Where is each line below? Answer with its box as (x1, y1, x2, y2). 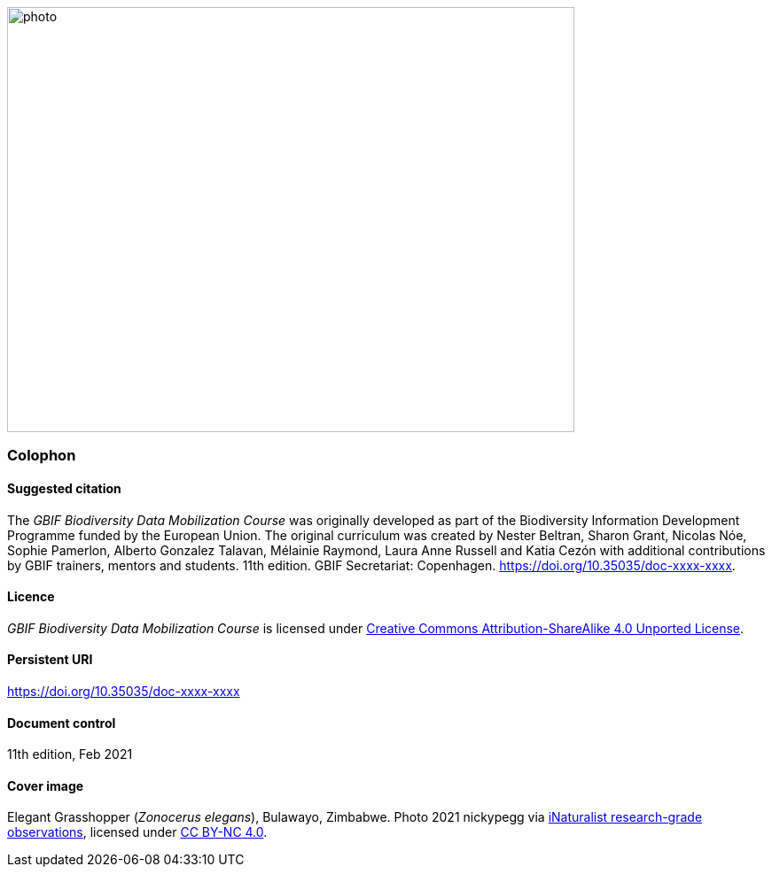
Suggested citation (7, 480, 121, 496)
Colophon (7, 446, 76, 465)
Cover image (7, 777, 84, 793)
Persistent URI (7, 652, 93, 668)
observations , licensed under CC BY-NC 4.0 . (7, 824, 268, 840)
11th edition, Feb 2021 (7, 746, 133, 762)
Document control (7, 715, 116, 731)
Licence (7, 589, 55, 605)
